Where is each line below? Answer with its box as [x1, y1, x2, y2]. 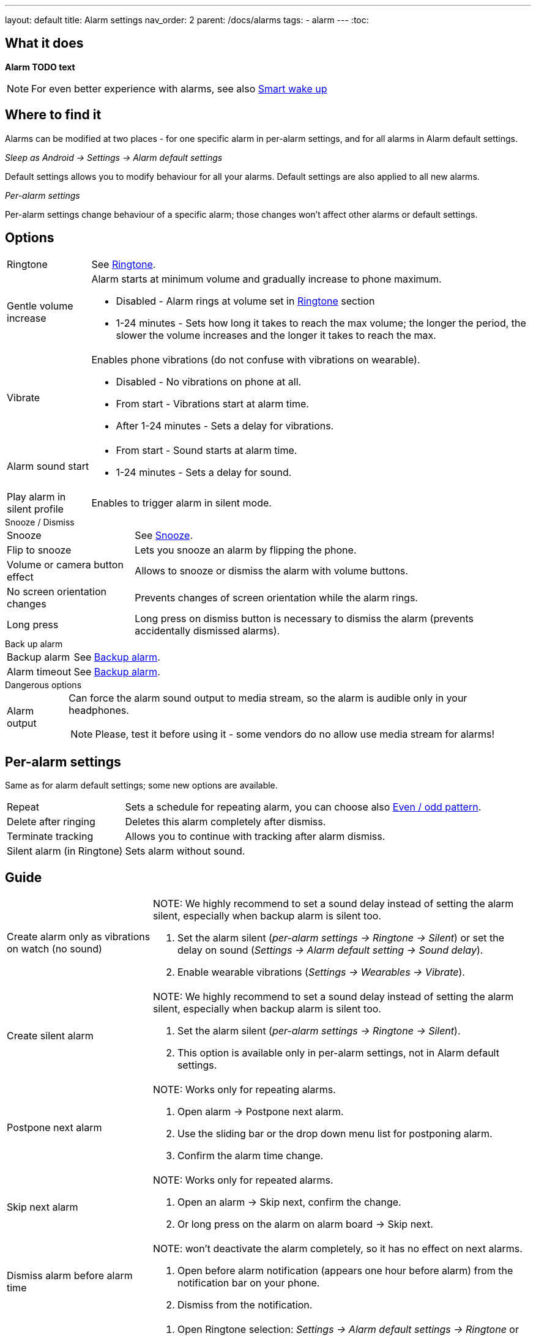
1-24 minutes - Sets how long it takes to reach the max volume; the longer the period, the [116, 316, 526, 329]
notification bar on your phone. [177, 1277, 320, 1290]
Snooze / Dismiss [5, 516, 75, 527]
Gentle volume [7, 299, 73, 312]
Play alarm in [7, 490, 66, 503]
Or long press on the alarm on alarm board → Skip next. [177, 1218, 433, 1231]
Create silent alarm [7, 1030, 94, 1042]
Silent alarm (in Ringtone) [7, 845, 123, 858]
